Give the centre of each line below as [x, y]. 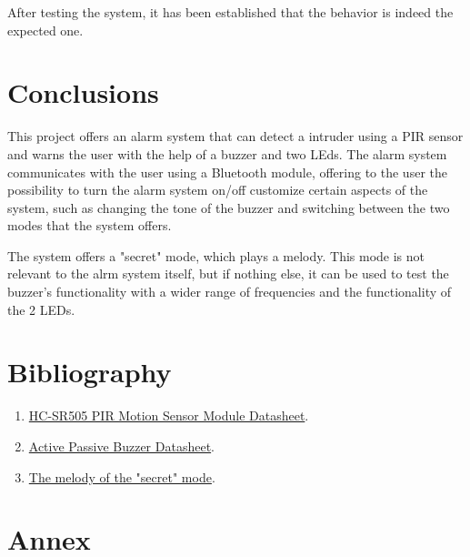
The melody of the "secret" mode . [122, 476]
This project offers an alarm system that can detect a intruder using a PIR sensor [235, 136]
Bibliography [90, 372]
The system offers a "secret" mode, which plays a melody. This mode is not [216, 255]
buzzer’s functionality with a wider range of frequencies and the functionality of [230, 292]
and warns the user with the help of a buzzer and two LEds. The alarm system [227, 153]
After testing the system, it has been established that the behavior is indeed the [230, 12]
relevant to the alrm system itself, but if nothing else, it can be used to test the [228, 273]
